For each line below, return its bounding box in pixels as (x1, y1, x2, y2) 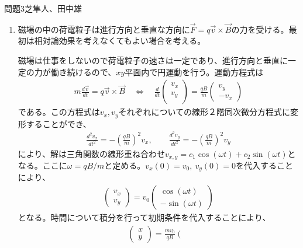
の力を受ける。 (231, 23, 289, 35)
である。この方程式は (18, 106, 100, 118)
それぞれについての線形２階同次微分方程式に (118, 106, 291, 118)
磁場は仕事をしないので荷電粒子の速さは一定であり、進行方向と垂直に (18, 54, 288, 66)
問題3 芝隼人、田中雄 (4, 2, 82, 14)
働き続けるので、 (50, 65, 116, 78)
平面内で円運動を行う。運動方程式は (125, 65, 264, 78)
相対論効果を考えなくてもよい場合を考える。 (34, 34, 206, 47)
